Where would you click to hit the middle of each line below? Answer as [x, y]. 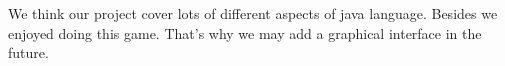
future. [28, 52]
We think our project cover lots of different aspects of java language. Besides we [253, 13]
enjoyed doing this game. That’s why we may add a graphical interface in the [245, 32]
